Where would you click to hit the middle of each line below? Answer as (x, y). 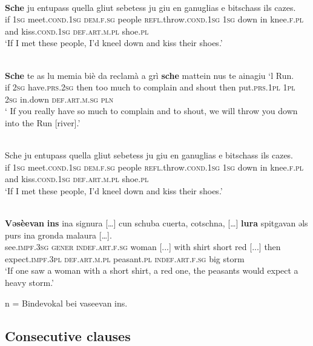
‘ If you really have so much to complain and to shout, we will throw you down (151, 111)
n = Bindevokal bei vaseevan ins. (66, 303)
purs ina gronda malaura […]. (58, 235)
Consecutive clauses (68, 335)
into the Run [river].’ (43, 122)
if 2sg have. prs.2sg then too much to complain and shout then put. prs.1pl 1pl (150, 87)
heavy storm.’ (30, 283)
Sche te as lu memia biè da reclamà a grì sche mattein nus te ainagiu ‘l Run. (150, 75)
